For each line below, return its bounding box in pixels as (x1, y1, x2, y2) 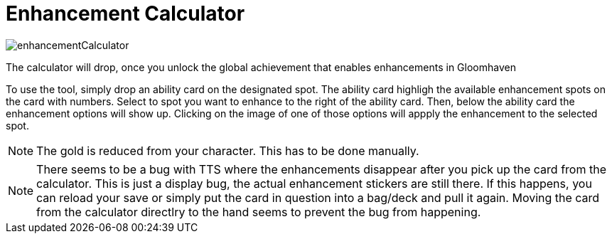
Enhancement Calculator (6, 1, 245, 26)
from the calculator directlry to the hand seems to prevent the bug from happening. (36, 204, 481, 219)
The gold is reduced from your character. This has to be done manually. (36, 143, 419, 158)
